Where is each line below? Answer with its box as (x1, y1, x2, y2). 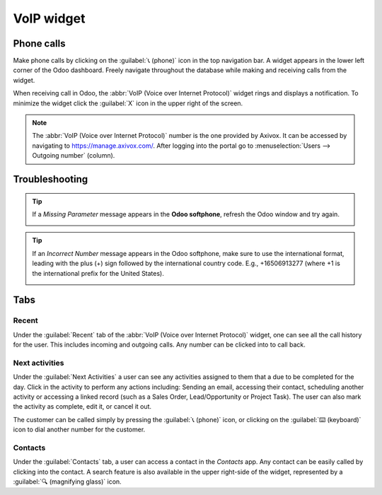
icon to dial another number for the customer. (13, 425, 146, 434)
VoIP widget (13, 11, 86, 26)
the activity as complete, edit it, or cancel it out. (13, 402, 152, 411)
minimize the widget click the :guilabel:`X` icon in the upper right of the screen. (13, 99, 243, 107)
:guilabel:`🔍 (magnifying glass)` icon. (13, 477, 122, 486)
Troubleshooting (13, 173, 88, 185)
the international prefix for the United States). (32, 269, 164, 277)
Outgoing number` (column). (32, 151, 115, 160)
